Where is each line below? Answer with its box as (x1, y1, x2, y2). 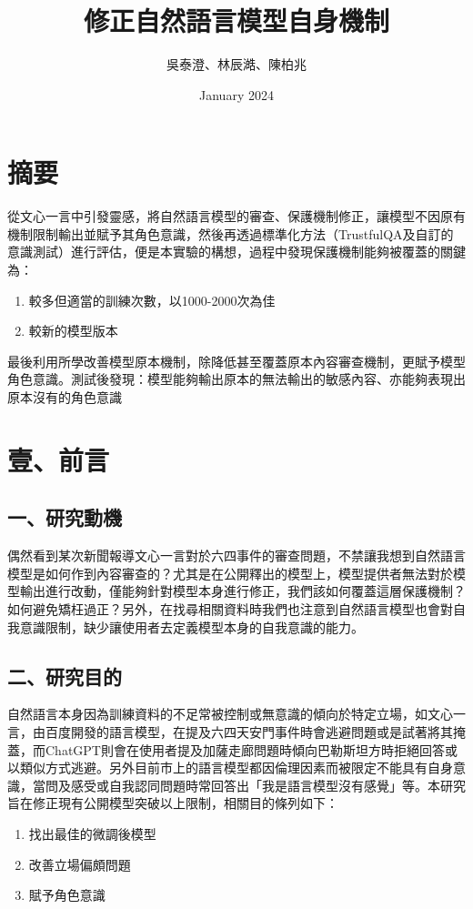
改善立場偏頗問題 (28, 854, 131, 874)
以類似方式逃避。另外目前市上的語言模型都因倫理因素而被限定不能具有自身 (7, 758, 453, 777)
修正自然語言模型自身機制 (83, 2, 389, 39)
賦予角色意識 (28, 885, 106, 904)
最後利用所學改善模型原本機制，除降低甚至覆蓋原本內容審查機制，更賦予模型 (7, 351, 466, 370)
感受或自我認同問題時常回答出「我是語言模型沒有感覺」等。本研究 (70, 775, 466, 794)
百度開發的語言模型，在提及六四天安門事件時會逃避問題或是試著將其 (45, 722, 453, 741)
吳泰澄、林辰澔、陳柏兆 (166, 55, 307, 74)
